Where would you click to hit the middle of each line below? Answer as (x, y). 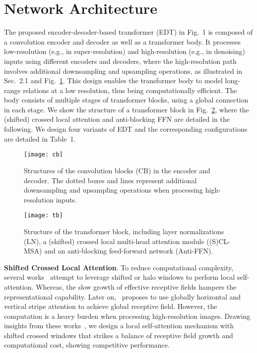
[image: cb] (43, 155)
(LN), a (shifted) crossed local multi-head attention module (114, 241)
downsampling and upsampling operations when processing (114, 190)
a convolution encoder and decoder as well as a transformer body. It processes (123, 41)
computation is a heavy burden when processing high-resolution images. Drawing (127, 316)
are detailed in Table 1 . (40, 138)
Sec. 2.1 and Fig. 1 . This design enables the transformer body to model (113, 80)
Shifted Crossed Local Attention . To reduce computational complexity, (119, 267)
